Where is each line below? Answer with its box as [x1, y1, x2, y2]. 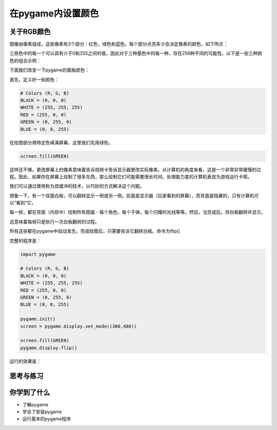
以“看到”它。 [9, 200, 36, 206]
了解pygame [22, 401, 49, 407]
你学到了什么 [9, 388, 50, 397]
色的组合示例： [9, 57, 41, 64]
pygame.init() [20, 316, 56, 322]
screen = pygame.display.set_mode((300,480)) [20, 323, 137, 329]
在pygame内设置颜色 [9, 8, 99, 19]
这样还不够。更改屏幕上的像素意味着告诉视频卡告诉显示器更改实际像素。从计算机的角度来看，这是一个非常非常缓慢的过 [9, 166, 261, 172]
